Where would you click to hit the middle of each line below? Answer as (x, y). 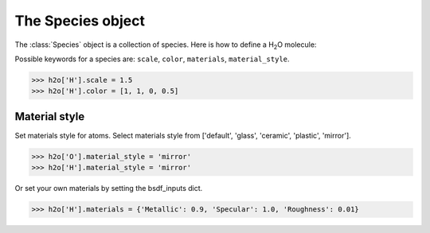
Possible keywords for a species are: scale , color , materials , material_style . (152, 59)
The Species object (80, 21)
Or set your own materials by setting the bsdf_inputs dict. (109, 188)
